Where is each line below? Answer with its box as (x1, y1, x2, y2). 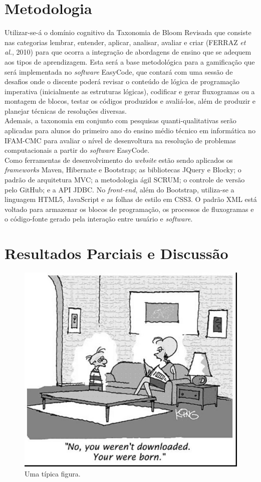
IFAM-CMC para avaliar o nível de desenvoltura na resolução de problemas (5, 135, 236, 145)
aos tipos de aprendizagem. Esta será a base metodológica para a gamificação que (5, 56, 255, 67)
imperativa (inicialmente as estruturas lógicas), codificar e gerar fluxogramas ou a (5, 86, 255, 96)
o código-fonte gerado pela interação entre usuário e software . (5, 213, 193, 224)
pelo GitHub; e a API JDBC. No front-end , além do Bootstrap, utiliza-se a (5, 184, 234, 194)
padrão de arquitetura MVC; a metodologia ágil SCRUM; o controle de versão (5, 174, 245, 185)
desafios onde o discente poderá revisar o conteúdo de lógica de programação (5, 76, 240, 87)
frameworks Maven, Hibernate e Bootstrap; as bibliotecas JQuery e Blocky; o (5, 164, 241, 175)
